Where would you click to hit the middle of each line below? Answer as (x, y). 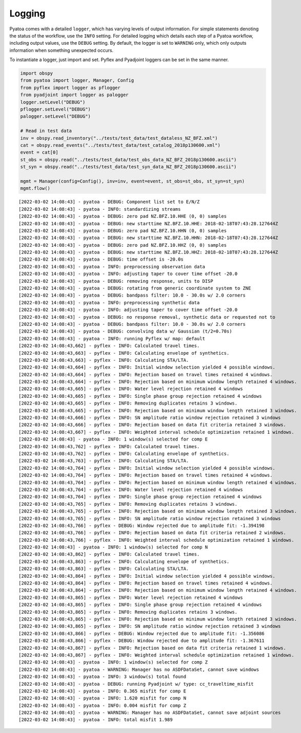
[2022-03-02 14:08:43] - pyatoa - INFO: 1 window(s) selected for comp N (113, 547)
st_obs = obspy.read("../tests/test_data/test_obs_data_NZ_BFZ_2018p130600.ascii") (128, 160)
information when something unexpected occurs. (62, 50)
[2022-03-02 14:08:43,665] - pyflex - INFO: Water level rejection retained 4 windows (131, 389)
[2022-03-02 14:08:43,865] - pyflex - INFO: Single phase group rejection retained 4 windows (140, 605)
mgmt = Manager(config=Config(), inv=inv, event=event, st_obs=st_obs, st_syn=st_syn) (133, 181)
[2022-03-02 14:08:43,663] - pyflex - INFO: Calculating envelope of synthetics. (124, 353)
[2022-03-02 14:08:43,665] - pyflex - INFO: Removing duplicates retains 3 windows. (128, 403)
